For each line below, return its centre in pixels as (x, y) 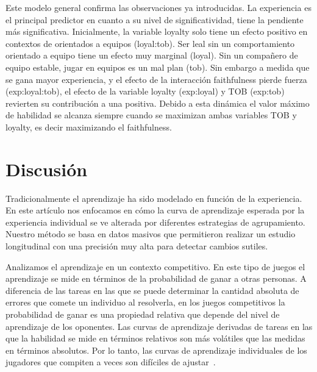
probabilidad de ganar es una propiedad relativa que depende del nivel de (143, 314)
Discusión (47, 169)
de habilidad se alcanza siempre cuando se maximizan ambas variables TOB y (151, 115)
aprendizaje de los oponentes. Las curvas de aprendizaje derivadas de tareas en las (159, 326)
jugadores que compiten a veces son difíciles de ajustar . (111, 362)
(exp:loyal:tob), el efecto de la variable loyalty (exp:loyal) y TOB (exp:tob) (145, 91)
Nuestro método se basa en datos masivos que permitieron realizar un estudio (151, 234)
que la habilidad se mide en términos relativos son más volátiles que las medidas (155, 338)
